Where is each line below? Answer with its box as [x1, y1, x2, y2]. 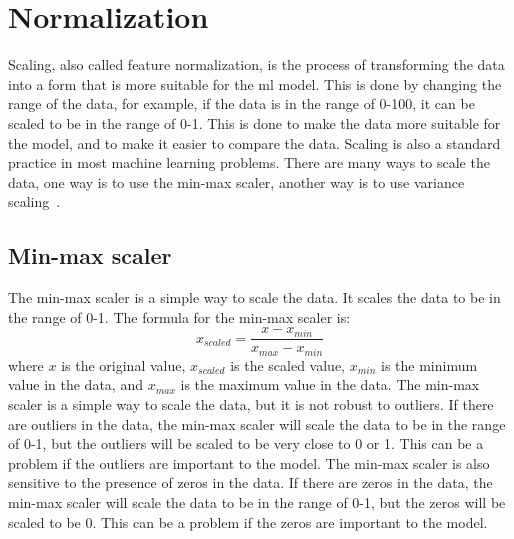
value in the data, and [8, 374, 143, 395]
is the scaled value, [230, 354, 345, 375]
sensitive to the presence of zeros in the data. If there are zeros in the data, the [8, 472, 493, 493]
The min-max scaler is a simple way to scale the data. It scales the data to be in [8, 287, 501, 308]
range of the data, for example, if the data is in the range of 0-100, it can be [8, 93, 475, 114]
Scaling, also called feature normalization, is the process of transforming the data [8, 54, 505, 75]
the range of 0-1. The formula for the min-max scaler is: [8, 306, 351, 327]
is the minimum [381, 354, 478, 375]
